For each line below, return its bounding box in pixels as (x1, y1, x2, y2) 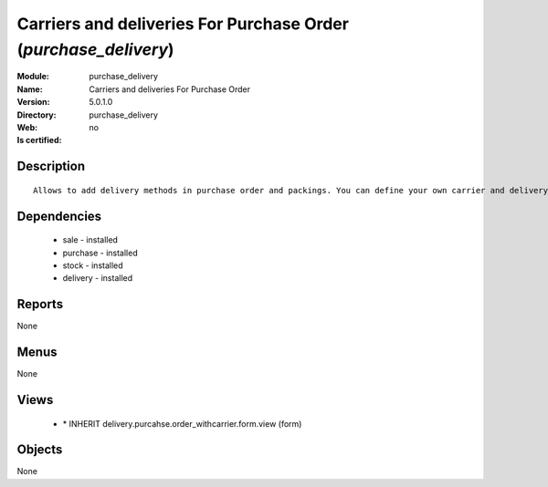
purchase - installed (62, 247, 138, 258)
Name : (16, 83, 43, 95)
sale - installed (62, 234, 119, 245)
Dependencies (16, 208, 102, 223)
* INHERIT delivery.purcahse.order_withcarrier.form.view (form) (62, 418, 302, 429)
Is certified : (16, 135, 62, 146)
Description (16, 159, 86, 174)
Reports (16, 296, 64, 312)
